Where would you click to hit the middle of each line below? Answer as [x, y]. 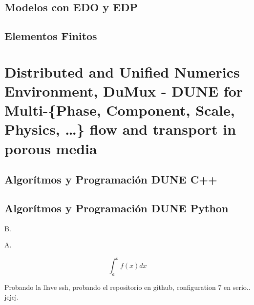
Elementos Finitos [51, 36]
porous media [51, 148]
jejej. [12, 296]
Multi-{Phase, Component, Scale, [120, 110]
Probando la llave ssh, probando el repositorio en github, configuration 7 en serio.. [127, 287]
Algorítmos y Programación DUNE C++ [111, 179]
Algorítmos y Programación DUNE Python [116, 208]
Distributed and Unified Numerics [122, 71]
